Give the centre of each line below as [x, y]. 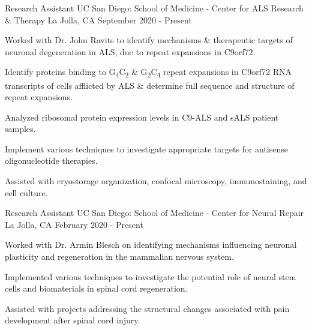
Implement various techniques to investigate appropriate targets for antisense [146, 148]
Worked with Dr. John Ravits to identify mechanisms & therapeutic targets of [149, 40]
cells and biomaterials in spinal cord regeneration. [96, 288]
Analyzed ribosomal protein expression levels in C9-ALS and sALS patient [142, 117]
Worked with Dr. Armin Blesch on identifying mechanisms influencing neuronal [151, 244]
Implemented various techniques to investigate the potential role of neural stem [151, 276]
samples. [20, 129]
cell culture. [26, 192]
